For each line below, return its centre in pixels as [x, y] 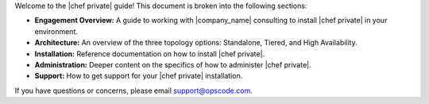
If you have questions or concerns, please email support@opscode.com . [134, 91]
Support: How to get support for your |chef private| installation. [139, 76]
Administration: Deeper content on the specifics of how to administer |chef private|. [173, 64]
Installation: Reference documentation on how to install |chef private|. [150, 54]
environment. [56, 31]
